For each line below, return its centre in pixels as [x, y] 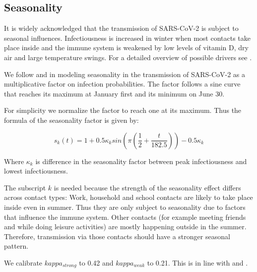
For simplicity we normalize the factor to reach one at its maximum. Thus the [123, 110]
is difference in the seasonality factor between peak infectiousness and [141, 161]
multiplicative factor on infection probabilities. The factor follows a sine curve [122, 84]
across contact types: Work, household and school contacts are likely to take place [128, 197]
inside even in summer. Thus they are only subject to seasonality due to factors [125, 207]
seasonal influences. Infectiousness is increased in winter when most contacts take [127, 38]
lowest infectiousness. [36, 171]
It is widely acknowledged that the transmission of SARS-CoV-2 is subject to [121, 28]
